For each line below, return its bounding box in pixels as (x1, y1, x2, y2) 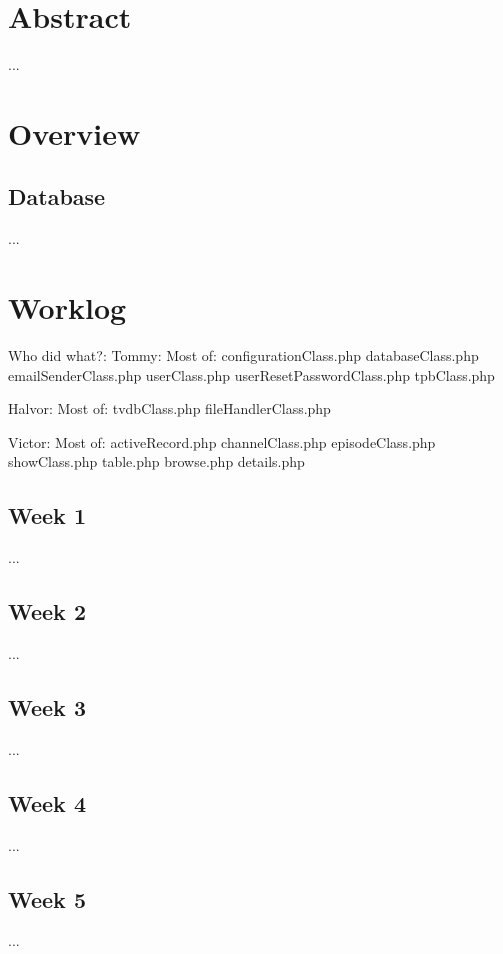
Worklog (8, 287, 127, 328)
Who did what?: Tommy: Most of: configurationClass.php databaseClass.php (8, 345, 479, 366)
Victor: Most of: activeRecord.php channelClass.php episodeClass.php (8, 431, 436, 452)
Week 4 (8, 787, 86, 818)
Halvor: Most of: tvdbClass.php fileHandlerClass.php (8, 398, 331, 419)
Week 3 (8, 691, 86, 722)
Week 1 (8, 500, 86, 531)
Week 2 (8, 596, 86, 627)
